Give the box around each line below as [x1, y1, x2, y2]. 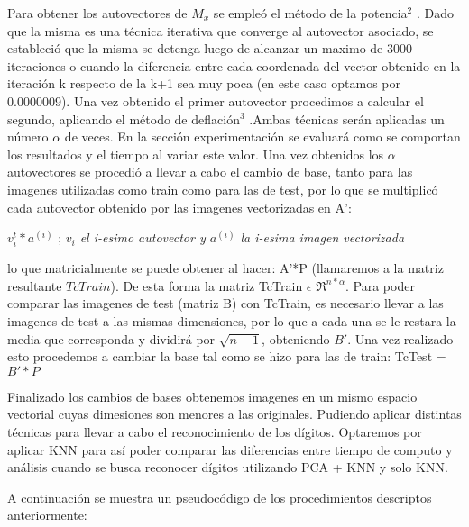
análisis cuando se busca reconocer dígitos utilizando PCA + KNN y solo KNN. [7, 458, 448, 477]
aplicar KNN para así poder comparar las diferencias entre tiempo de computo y [7, 440, 453, 459]
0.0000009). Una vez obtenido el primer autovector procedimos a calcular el [7, 91, 424, 110]
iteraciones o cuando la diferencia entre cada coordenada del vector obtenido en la [7, 56, 461, 75]
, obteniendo [262, 329, 330, 348]
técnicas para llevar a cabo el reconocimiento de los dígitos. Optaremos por [7, 423, 422, 441]
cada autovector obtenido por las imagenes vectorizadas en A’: [7, 197, 352, 216]
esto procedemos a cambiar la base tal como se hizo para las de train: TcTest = [7, 347, 446, 366]
